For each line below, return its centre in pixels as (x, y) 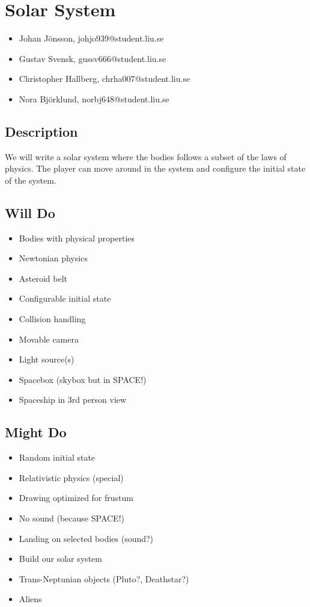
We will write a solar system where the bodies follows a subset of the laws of (146, 156)
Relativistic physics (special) (71, 477)
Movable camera (49, 339)
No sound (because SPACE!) (71, 518)
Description (41, 131)
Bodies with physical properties (77, 238)
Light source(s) (47, 359)
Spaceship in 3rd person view (73, 400)
